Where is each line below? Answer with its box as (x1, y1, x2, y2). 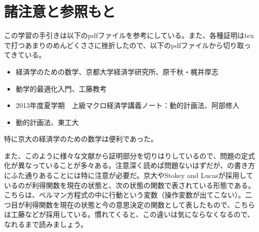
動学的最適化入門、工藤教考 (15, 83, 107, 93)
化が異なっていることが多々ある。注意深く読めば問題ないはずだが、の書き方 (4, 160, 255, 170)
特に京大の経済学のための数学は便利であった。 (4, 133, 158, 144)
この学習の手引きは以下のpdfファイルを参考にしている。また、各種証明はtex (4, 30, 254, 40)
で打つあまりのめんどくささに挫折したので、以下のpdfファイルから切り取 (4, 39, 244, 50)
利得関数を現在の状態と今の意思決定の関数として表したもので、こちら (24, 199, 256, 209)
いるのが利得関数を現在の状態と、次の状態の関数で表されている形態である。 (4, 179, 255, 190)
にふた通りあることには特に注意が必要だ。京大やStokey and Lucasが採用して (4, 170, 254, 180)
